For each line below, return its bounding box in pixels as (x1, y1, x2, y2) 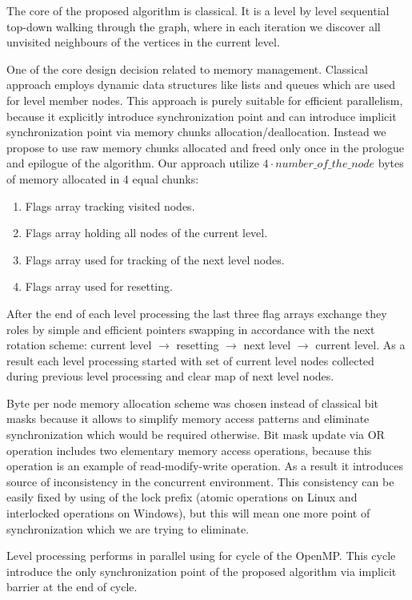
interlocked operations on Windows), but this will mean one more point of (6, 505, 370, 521)
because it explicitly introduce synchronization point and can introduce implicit (6, 107, 397, 124)
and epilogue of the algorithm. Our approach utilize (6, 155, 259, 171)
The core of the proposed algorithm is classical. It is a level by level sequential (6, 2, 390, 18)
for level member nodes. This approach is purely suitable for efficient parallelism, (6, 91, 403, 108)
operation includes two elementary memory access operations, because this (6, 441, 372, 458)
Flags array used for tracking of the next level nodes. (25, 251, 285, 268)
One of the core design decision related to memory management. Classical (6, 60, 368, 77)
